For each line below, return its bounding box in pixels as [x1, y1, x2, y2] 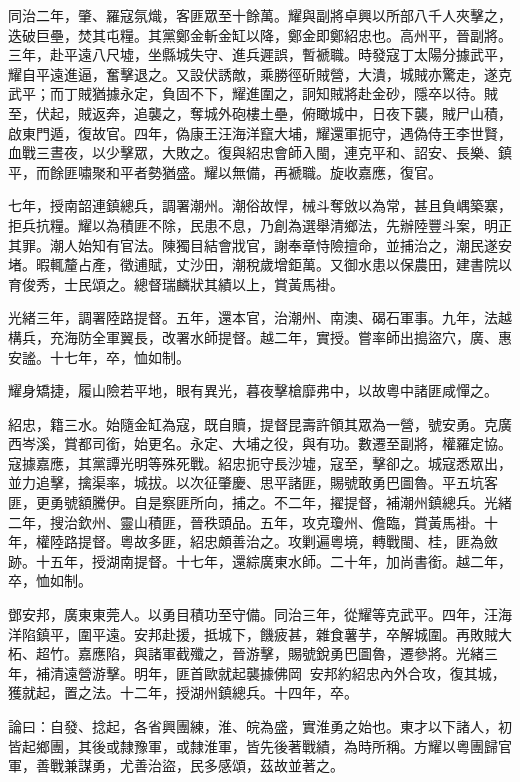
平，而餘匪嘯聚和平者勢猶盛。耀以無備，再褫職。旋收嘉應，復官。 [8, 161, 442, 182]
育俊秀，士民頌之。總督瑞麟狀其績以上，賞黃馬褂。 [8, 273, 344, 294]
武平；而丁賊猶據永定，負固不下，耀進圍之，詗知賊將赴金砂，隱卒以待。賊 [8, 83, 498, 104]
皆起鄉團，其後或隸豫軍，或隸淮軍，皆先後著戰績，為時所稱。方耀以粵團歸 [8, 735, 498, 756]
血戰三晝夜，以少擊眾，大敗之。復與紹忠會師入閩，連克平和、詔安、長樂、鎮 [8, 142, 512, 163]
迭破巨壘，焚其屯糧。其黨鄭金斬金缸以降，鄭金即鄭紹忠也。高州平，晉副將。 [8, 24, 512, 45]
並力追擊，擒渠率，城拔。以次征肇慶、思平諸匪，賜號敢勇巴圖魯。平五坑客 [8, 472, 498, 493]
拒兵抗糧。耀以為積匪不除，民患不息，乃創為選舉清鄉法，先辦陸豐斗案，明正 [8, 214, 512, 235]
